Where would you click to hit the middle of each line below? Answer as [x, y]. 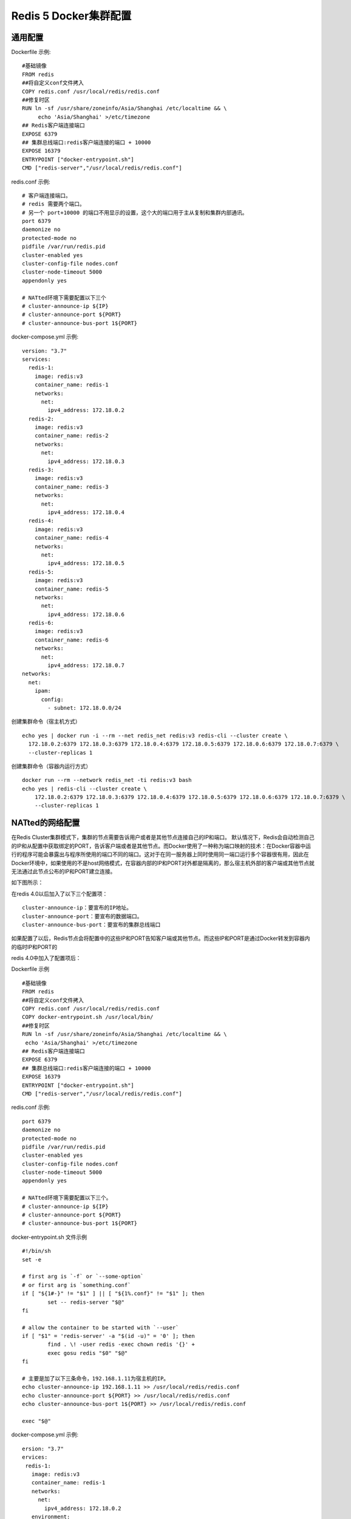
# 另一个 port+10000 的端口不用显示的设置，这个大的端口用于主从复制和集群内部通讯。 [135, 212]
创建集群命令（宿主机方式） [46, 722]
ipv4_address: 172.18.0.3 [86, 461]
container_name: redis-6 [71, 640]
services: [36, 359]
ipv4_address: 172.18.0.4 [86, 512]
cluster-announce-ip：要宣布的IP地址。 [77, 908]
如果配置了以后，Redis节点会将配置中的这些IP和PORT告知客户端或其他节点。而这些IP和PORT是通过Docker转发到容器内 [161, 938]
